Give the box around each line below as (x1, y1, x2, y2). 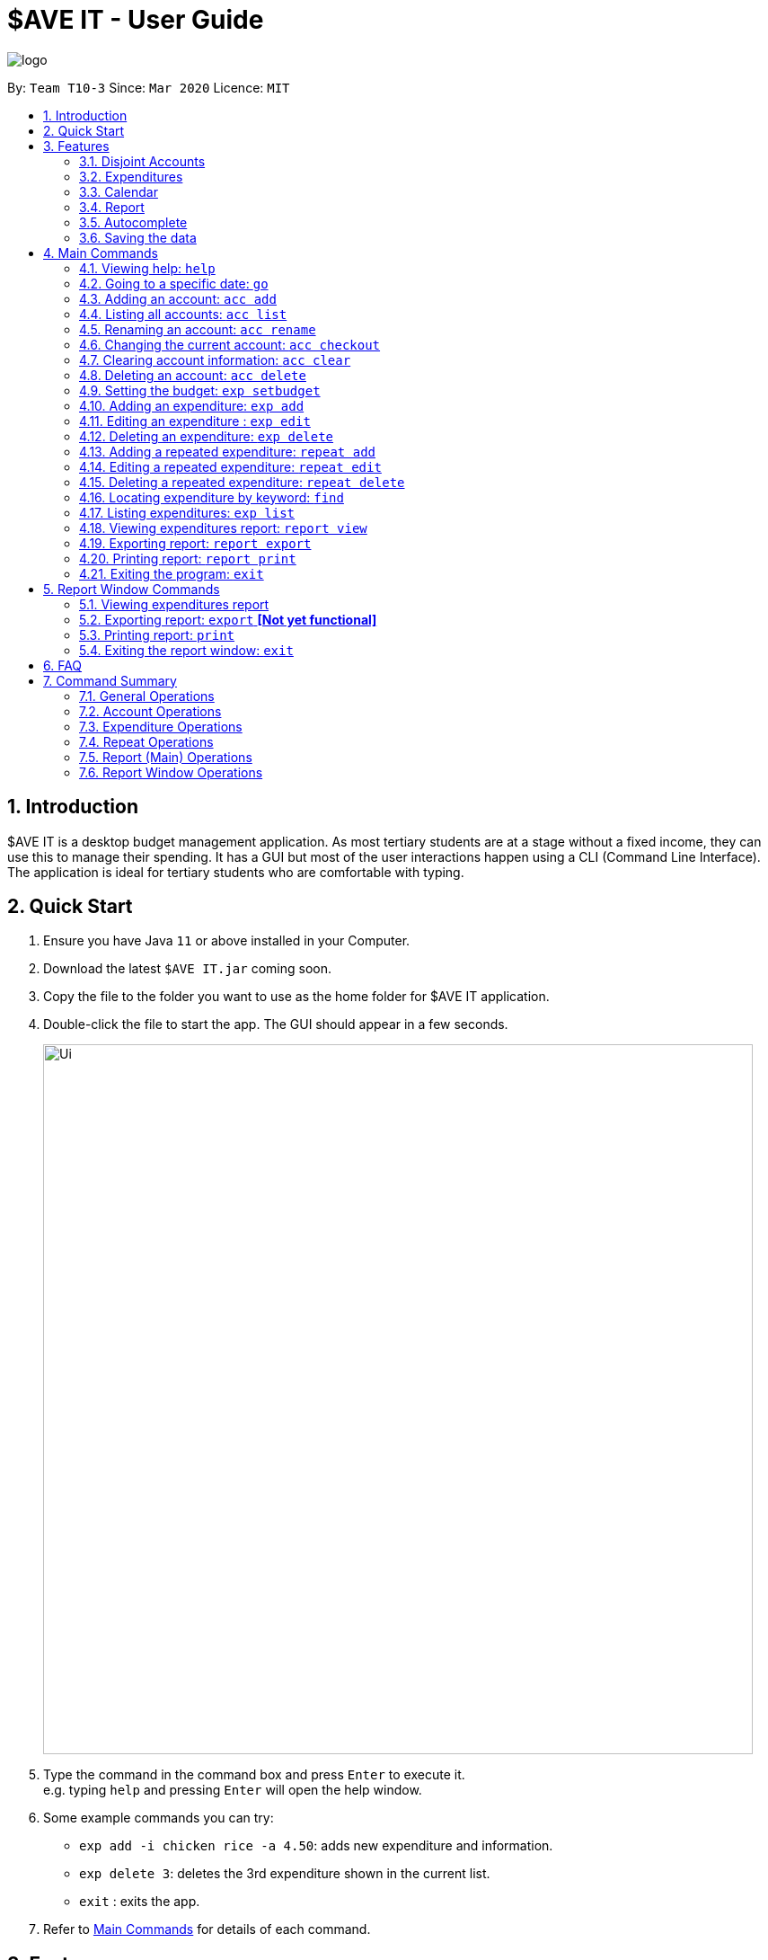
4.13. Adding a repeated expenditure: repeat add (79, 443, 376, 459)
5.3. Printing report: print (79, 626, 235, 643)
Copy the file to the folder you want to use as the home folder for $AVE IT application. (43, 989, 550, 1005)
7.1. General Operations (79, 687, 215, 704)
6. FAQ (43, 657, 83, 673)
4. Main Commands (43, 244, 158, 261)
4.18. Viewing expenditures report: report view (79, 519, 367, 536)
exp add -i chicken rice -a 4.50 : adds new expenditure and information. (79, 1838, 553, 1854)
